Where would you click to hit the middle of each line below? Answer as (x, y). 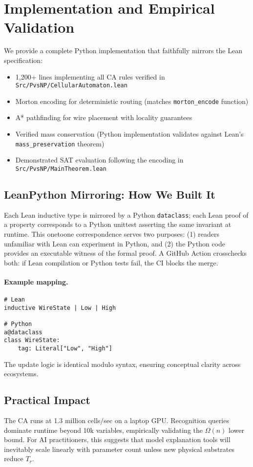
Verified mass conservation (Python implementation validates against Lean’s (129, 134)
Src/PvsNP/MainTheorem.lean (61, 169)
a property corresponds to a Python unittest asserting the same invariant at (118, 224)
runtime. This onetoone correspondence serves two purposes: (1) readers (112, 233)
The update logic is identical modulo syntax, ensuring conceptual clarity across (122, 364)
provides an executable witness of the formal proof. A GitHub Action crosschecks (125, 253)
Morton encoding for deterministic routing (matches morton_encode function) (132, 101)
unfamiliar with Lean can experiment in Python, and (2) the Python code (115, 243)
